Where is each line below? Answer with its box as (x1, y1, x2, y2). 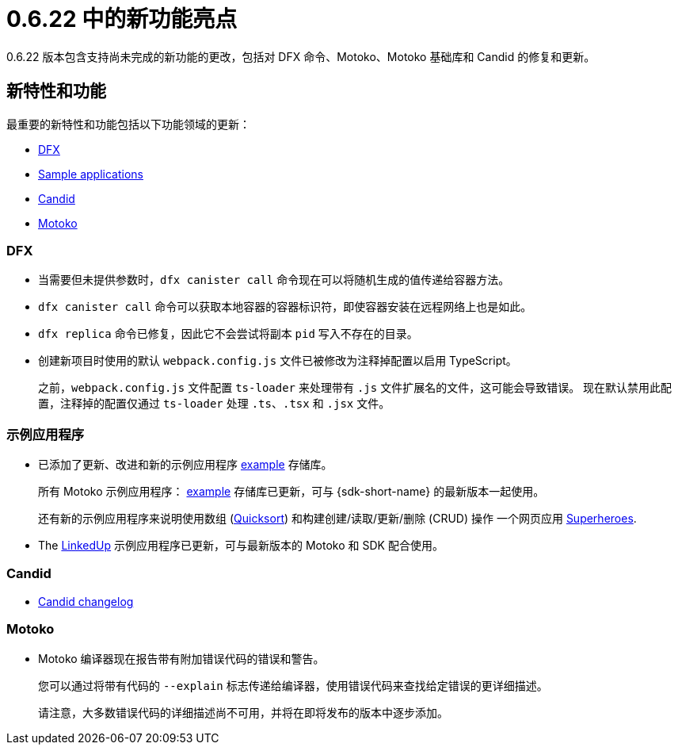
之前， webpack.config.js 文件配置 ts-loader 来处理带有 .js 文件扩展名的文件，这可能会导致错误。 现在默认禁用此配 (38, 381, 672, 395)
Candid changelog (38, 594, 134, 608)
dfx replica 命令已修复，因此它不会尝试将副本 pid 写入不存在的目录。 (38, 327, 418, 341)
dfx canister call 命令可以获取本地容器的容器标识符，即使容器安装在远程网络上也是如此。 (38, 300, 532, 314)
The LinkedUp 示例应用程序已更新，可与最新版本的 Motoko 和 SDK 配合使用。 (38, 538, 444, 553)
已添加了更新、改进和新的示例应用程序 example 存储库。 (38, 458, 333, 472)
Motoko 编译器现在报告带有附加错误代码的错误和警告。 (38, 651, 325, 665)
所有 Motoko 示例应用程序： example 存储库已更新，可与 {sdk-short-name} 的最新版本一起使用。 (38, 485, 545, 499)
